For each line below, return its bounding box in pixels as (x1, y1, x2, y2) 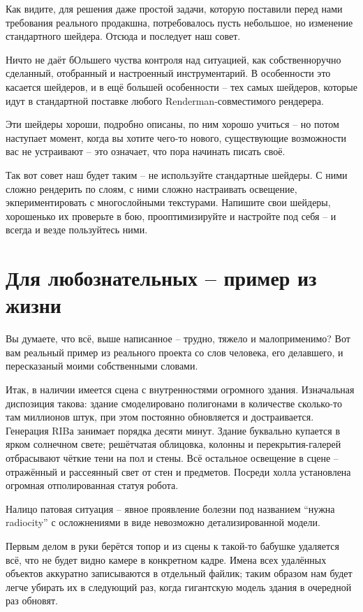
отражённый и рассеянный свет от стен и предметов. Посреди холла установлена (6, 464, 351, 479)
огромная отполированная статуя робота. (6, 478, 179, 493)
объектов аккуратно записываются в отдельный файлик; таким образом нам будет (6, 566, 353, 581)
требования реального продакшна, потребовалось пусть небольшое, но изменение (6, 15, 353, 29)
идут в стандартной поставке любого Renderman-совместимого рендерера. (6, 93, 324, 108)
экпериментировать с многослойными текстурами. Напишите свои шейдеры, (6, 195, 331, 210)
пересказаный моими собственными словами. (6, 358, 198, 373)
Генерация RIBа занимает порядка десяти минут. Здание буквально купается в (6, 423, 341, 437)
